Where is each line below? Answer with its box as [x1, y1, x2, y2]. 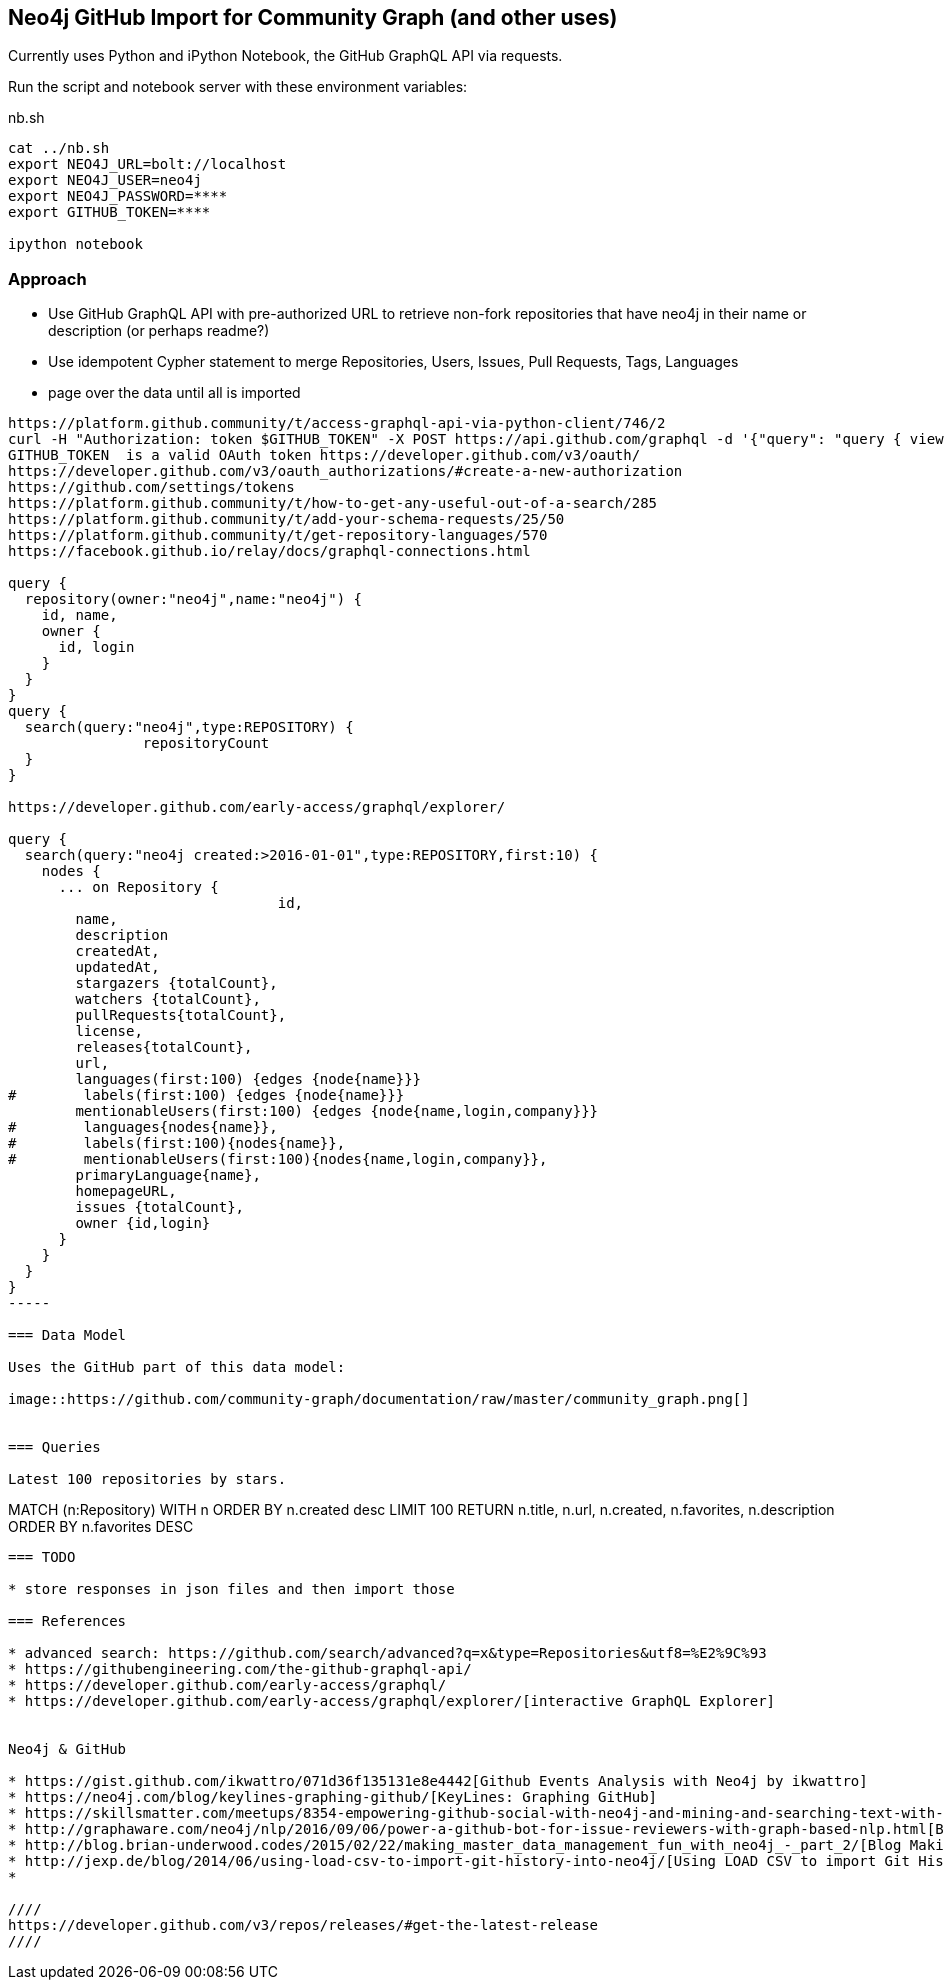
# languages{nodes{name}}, [8, 1119, 278, 1136]
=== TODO [8, 1549, 76, 1566]
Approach [8, 268, 87, 289]
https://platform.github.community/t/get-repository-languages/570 [8, 527, 548, 544]
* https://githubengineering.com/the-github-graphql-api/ [8, 1661, 472, 1678]
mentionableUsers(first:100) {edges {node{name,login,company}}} [75, 1103, 599, 1120]
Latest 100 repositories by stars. [8, 1471, 287, 1488]
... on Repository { [58, 879, 219, 896]
